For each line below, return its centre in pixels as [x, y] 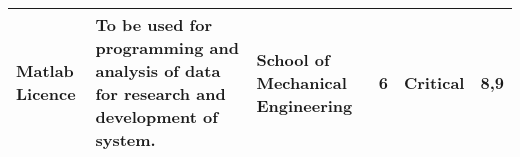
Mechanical [301, 82]
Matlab [45, 70]
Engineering [304, 105]
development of [156, 116]
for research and [160, 93]
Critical [434, 82]
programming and [167, 47]
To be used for [153, 24]
